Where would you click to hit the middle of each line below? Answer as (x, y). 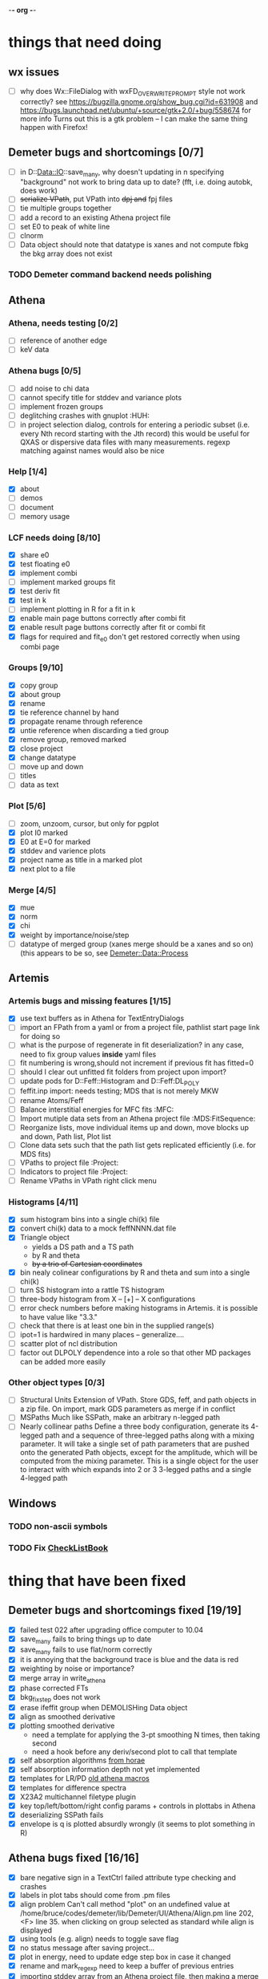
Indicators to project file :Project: (74, 1171)
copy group (39, 685)
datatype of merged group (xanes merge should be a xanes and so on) (136, 943)
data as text (39, 785)
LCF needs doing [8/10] (54, 537)
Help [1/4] (28, 472)
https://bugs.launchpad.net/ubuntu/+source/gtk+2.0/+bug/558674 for (136, 110)
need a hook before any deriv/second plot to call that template (134, 1752)
